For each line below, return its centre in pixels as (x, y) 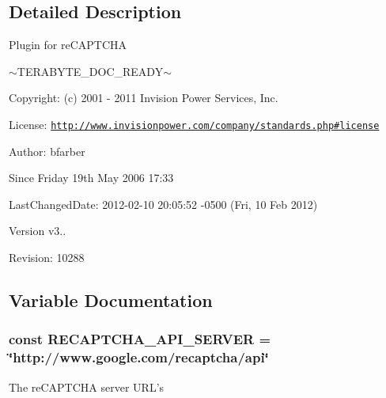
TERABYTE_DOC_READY (90, 71)
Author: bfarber (47, 151)
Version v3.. (38, 231)
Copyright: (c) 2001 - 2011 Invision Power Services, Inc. (144, 98)
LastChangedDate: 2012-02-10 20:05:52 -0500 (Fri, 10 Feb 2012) (163, 204)
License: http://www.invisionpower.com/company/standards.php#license (194, 124)
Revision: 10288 (47, 258)
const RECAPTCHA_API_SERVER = (140, 339)
